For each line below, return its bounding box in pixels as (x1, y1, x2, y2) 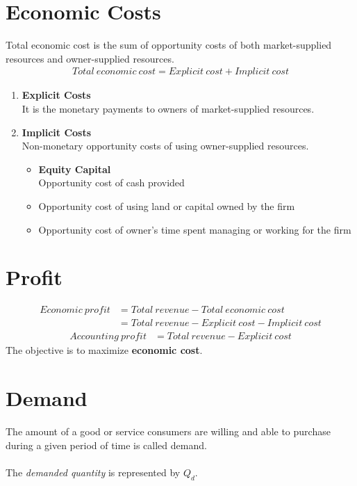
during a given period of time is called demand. (6, 437, 207, 452)
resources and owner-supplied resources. (6, 51, 174, 65)
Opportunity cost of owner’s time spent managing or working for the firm (38, 222, 351, 236)
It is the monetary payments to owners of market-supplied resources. (22, 101, 315, 115)
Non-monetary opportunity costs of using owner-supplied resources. (22, 138, 309, 153)
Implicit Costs (22, 124, 92, 139)
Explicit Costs (22, 88, 91, 102)
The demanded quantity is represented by (6, 464, 181, 479)
